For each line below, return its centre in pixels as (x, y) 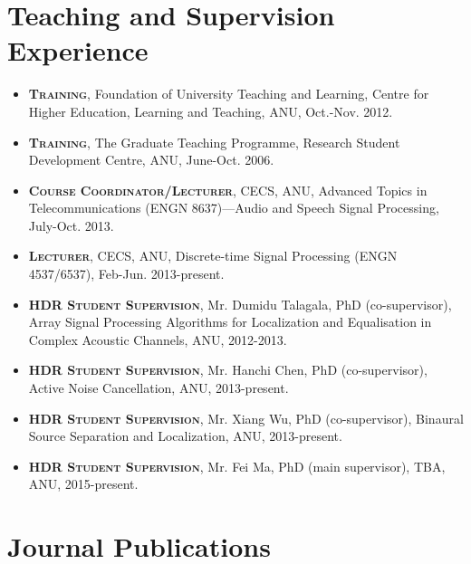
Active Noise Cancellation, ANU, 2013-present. (159, 388)
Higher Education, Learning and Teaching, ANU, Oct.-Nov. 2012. (211, 111)
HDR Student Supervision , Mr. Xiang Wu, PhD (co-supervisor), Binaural (246, 418)
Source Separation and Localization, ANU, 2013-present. (185, 436)
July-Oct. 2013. (71, 225)
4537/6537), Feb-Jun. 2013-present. (126, 274)
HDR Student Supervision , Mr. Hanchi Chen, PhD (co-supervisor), (228, 370)
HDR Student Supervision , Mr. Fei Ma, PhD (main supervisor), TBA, (237, 466)
